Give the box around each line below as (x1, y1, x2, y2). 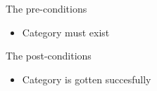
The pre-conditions (6, 1, 87, 15)
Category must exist (22, 24, 110, 39)
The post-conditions (6, 48, 92, 63)
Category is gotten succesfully (22, 71, 151, 86)
